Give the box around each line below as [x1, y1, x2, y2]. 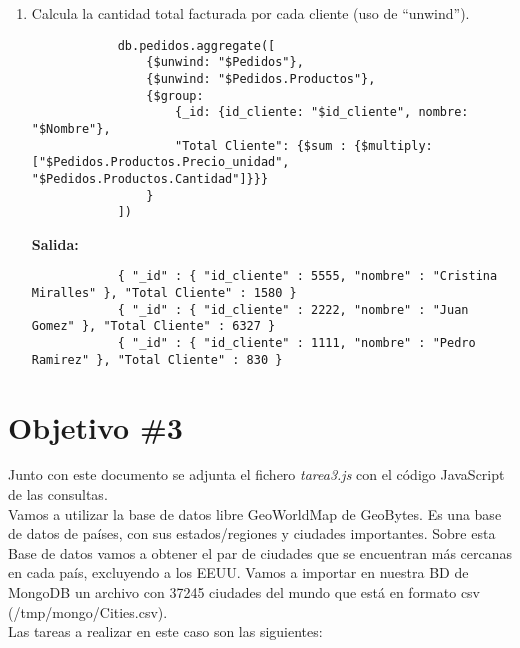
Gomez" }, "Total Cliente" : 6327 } [31, 319, 276, 334]
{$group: [146, 88, 204, 103]
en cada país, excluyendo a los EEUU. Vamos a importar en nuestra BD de [8, 562, 469, 583]
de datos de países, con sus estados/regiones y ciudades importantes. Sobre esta [8, 523, 496, 544]
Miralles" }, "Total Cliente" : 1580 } [31, 286, 297, 301]
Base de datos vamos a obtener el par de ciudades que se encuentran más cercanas [8, 542, 513, 563]
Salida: [31, 233, 79, 254]
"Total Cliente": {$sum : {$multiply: [174, 138, 433, 153]
